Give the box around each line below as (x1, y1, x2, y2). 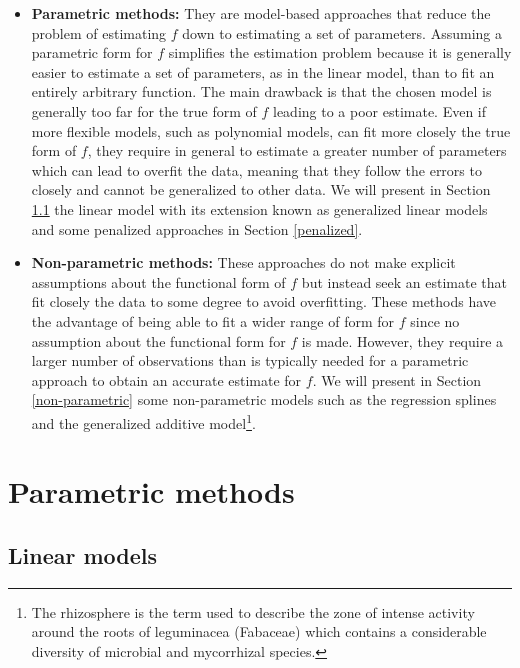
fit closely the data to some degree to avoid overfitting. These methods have (31, 291, 497, 312)
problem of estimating (31, 22, 167, 43)
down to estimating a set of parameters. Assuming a (182, 22, 502, 43)
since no (410, 310, 460, 331)
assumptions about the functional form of (31, 271, 286, 292)
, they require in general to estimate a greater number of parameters (87, 140, 507, 161)
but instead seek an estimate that (301, 271, 508, 292)
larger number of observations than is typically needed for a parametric (31, 350, 469, 371)
